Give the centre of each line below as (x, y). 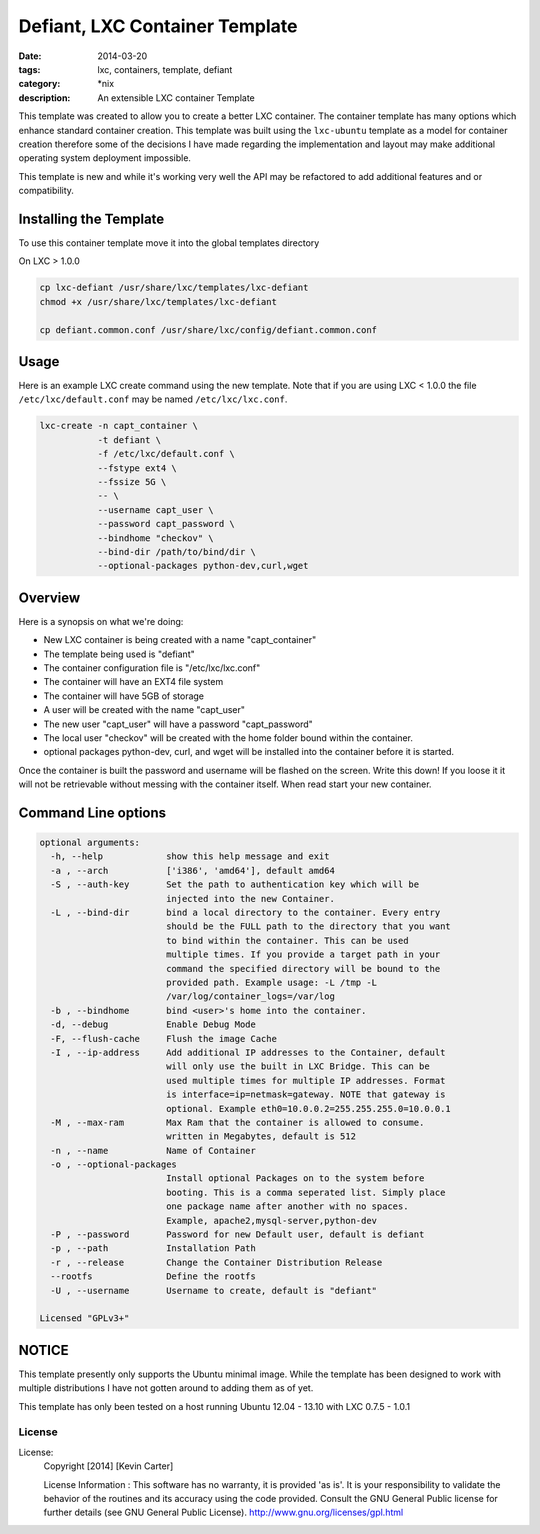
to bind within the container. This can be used (287, 940)
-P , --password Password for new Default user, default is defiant (237, 1234)
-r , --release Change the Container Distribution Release (216, 1262)
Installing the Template (91, 218)
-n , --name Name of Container (153, 1150)
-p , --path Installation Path (153, 1248)
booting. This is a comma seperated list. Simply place (305, 1192)
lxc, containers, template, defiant (165, 69)
